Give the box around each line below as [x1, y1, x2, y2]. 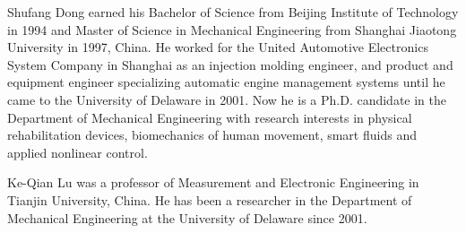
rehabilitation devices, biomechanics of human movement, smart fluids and [7, 125, 417, 144]
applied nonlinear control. [7, 142, 148, 161]
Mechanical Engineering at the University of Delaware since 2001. [7, 208, 367, 227]
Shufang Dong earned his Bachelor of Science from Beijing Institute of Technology [7, 3, 459, 21]
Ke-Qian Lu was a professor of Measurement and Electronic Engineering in [7, 173, 419, 192]
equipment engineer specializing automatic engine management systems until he [7, 73, 445, 91]
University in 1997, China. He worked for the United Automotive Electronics [7, 38, 428, 56]
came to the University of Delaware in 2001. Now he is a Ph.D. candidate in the [7, 90, 446, 108]
